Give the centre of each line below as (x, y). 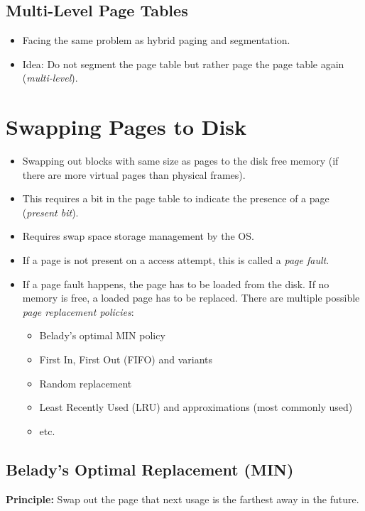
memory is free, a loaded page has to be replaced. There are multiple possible (191, 298)
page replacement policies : (78, 311)
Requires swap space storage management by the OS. (138, 236)
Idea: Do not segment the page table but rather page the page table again (183, 64)
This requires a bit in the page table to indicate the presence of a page (176, 198)
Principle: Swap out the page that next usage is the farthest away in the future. (182, 499)
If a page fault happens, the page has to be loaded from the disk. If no (176, 284)
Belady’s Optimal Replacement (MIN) (150, 469)
